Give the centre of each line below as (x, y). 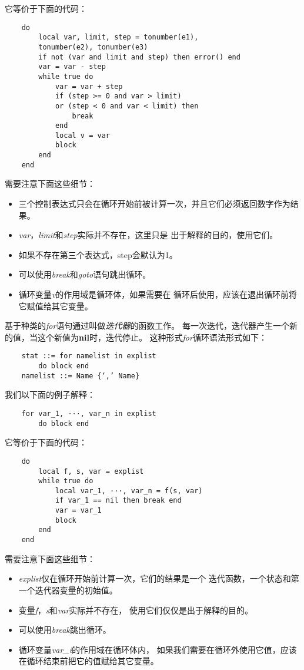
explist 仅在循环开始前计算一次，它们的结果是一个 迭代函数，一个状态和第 (159, 578)
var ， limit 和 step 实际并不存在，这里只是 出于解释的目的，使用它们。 (148, 235)
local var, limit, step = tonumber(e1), (118, 37)
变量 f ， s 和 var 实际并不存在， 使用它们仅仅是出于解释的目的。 (136, 610)
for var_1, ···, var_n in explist (89, 413)
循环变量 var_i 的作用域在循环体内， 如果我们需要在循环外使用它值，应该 (158, 649)
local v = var (82, 135)
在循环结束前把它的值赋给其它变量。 (88, 661)
